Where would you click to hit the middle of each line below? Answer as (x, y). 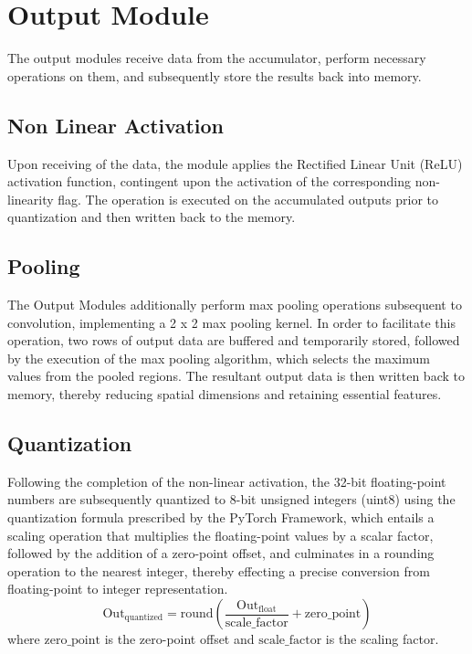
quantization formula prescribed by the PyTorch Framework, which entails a (221, 517)
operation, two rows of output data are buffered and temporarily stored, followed (234, 340)
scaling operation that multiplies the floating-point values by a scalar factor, (220, 535)
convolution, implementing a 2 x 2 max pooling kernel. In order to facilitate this (231, 322)
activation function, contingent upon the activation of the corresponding (209, 181)
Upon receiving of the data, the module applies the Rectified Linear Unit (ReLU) (235, 163)
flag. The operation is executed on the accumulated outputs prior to (248, 199)
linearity (31, 199)
